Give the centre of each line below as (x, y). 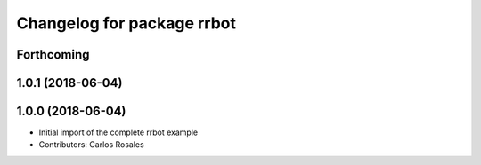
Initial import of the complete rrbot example (118, 132)
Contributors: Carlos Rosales (91, 145)
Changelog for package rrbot (126, 23)
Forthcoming (53, 55)
